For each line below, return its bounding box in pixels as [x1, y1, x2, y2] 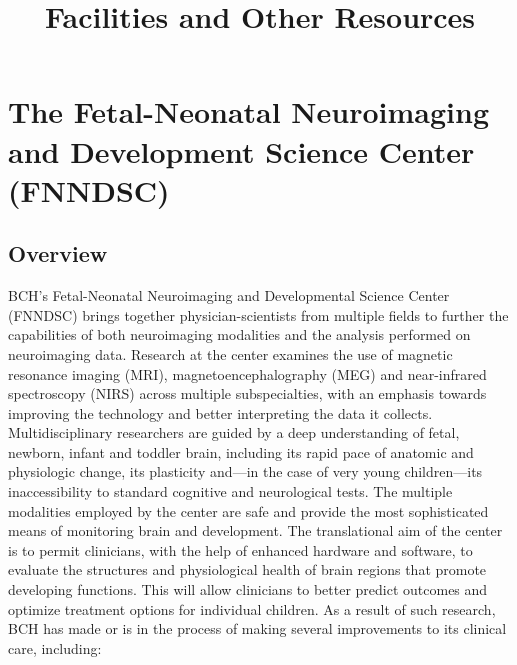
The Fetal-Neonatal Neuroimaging [8, 91, 490, 132]
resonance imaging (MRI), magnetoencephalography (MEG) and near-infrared [8, 363, 487, 384]
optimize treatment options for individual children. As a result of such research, [8, 598, 496, 619]
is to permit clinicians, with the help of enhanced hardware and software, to [8, 539, 473, 560]
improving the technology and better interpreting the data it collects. [8, 402, 433, 423]
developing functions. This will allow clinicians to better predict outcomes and [8, 579, 488, 600]
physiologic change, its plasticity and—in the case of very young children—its [8, 461, 483, 482]
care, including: [8, 637, 102, 658]
